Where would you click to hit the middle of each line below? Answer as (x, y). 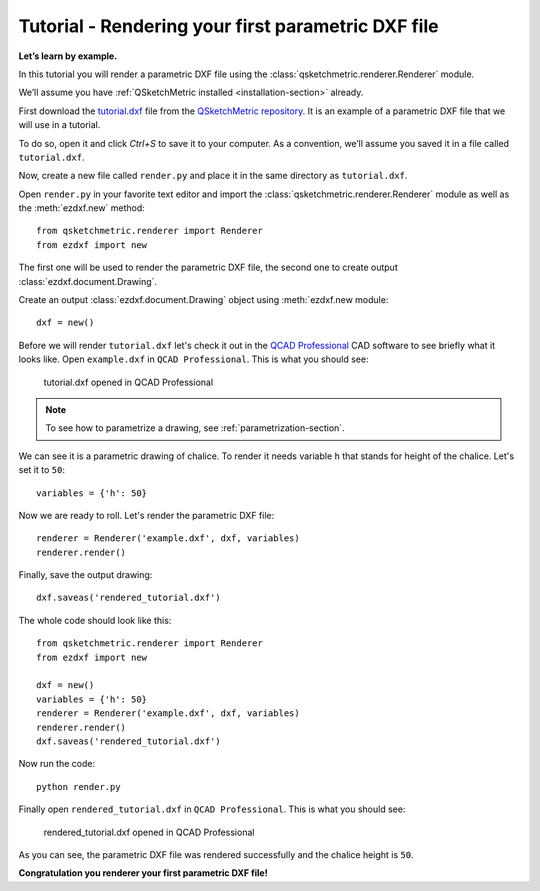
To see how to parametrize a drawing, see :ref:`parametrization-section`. (195, 428)
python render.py (78, 786)
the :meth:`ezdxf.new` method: (81, 208)
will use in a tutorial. (59, 125)
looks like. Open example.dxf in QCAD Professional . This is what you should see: (193, 359)
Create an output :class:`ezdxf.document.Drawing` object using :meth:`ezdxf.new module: (203, 300)
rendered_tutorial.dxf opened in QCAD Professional (149, 832)
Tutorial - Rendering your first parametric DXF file (228, 26)
